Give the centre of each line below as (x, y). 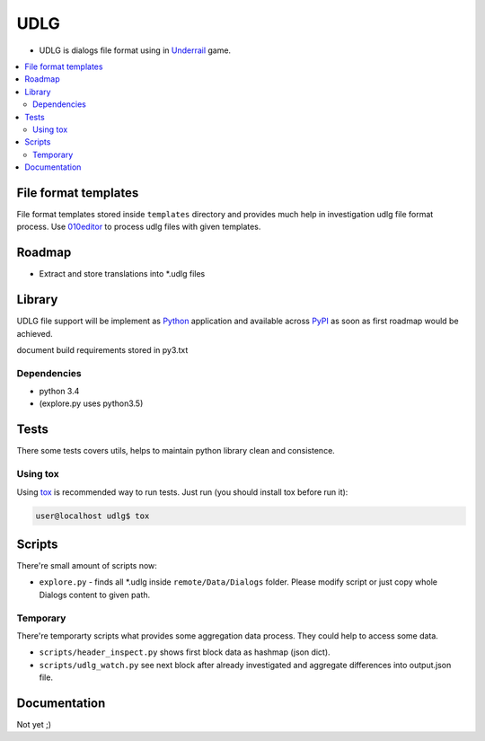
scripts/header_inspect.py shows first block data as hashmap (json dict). (185, 652)
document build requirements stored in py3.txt (102, 349)
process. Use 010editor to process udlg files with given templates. (139, 227)
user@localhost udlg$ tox (93, 516)
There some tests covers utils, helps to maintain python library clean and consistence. (176, 451)
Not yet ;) (34, 725)
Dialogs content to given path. (95, 595)
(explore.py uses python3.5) (91, 403)
